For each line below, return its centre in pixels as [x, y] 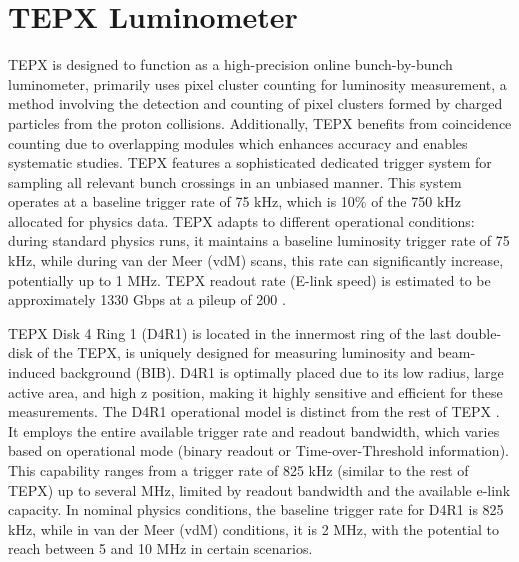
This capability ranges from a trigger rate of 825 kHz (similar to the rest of [238, 470]
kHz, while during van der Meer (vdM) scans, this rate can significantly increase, [256, 260]
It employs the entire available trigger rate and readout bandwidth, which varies [254, 430]
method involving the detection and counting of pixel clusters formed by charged [255, 103]
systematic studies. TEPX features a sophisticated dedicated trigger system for [250, 162]
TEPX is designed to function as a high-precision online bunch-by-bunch [230, 64]
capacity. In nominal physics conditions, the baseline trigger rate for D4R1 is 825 [256, 509]
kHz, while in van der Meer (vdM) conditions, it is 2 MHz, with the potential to [254, 528]
